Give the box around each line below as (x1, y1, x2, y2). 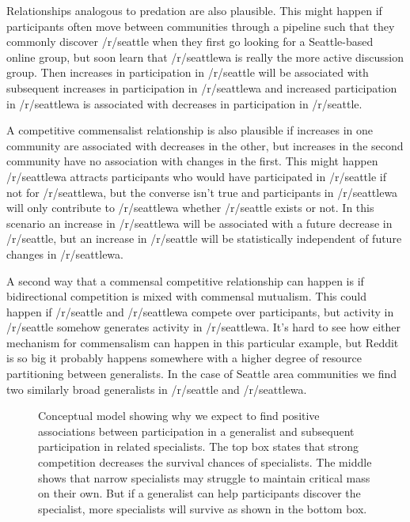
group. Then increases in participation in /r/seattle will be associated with (6, 64, 369, 81)
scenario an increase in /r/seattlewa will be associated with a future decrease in (6, 214, 393, 231)
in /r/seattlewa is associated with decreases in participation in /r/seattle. (6, 95, 363, 112)
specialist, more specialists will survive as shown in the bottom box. (38, 500, 367, 516)
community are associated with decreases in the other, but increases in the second (6, 137, 404, 153)
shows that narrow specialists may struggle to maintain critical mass (38, 469, 370, 486)
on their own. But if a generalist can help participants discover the (38, 485, 361, 501)
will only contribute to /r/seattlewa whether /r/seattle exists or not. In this (6, 199, 374, 216)
